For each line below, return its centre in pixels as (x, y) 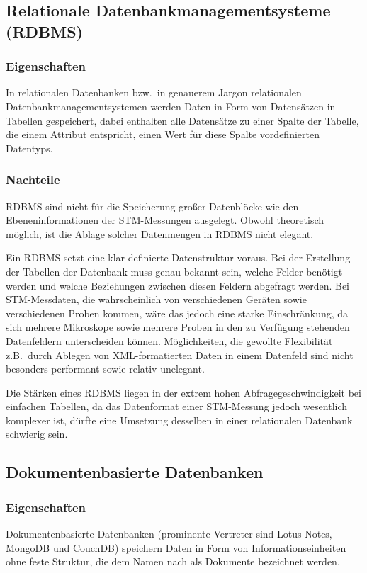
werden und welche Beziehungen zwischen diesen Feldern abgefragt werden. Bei (178, 285)
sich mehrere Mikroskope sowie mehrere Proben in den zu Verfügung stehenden (178, 327)
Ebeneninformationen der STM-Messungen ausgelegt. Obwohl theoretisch (165, 220)
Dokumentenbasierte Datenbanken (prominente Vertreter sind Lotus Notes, (169, 534)
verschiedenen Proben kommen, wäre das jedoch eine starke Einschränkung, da (177, 313)
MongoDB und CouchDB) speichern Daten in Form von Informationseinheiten (176, 547)
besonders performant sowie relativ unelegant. (105, 369)
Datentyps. (29, 148)
